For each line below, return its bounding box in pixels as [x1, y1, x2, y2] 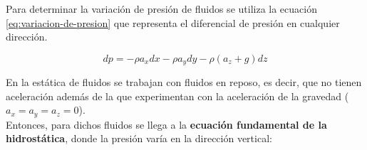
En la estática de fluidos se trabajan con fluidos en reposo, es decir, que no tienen [6, 75, 362, 90]
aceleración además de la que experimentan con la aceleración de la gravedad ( [6, 88, 349, 103]
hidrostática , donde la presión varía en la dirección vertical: [6, 131, 272, 146]
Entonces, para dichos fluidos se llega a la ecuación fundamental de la [6, 117, 327, 132]
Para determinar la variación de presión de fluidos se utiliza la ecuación [6, 1, 317, 16]
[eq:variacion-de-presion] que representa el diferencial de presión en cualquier [6, 15, 340, 30]
